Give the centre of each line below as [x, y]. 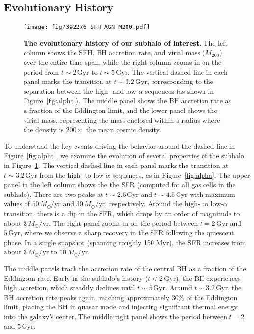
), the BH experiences [208, 278]
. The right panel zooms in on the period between [123, 223]
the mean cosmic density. [124, 129]
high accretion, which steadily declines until [70, 288]
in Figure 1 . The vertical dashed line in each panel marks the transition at [116, 165]
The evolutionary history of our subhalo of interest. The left [126, 42]
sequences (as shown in [179, 91]
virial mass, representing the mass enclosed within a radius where [122, 120]
